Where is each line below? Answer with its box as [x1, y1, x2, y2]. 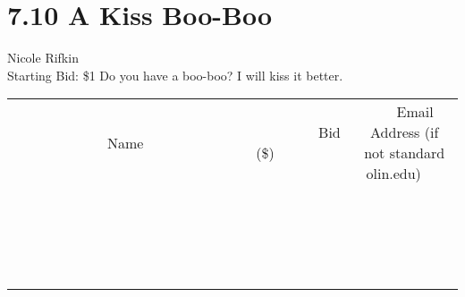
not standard [364, 142, 445, 164]
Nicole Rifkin [7, 48, 79, 67]
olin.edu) [366, 163, 421, 184]
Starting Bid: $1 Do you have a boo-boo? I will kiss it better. [7, 65, 343, 84]
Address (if [370, 122, 439, 143]
